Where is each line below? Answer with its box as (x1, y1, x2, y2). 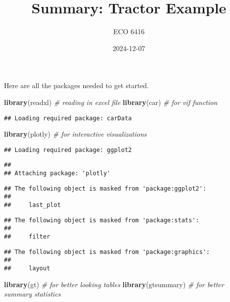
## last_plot (4, 201, 61, 209)
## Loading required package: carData (4, 114, 132, 122)
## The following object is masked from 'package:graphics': (4, 248, 210, 255)
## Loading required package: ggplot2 (4, 146, 132, 153)
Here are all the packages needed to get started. (4, 80, 149, 91)
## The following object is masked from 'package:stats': (4, 216, 199, 224)
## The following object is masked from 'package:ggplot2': (4, 185, 207, 192)
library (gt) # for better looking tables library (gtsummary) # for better (4, 279, 224, 289)
